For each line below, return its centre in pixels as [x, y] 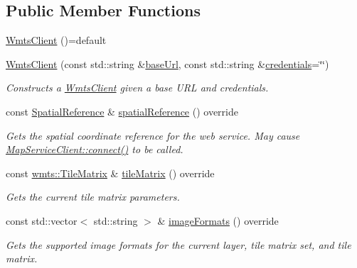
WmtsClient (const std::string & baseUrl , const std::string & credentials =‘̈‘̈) [167, 63]
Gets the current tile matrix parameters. [93, 197]
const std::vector [42, 220]
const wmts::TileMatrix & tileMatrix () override [110, 173]
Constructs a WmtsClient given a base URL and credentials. [137, 88]
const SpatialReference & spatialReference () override [122, 111]
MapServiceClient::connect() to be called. [95, 149]
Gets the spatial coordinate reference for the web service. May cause [153, 135]
